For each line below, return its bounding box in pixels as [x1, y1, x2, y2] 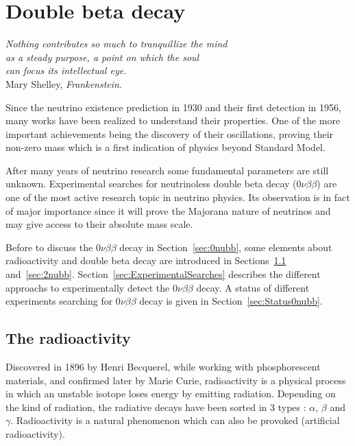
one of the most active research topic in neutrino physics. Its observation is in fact [5, 190, 350, 204]
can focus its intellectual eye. [5, 63, 127, 78]
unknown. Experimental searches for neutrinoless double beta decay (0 [5, 176, 302, 191]
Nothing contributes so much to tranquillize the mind [5, 36, 228, 51]
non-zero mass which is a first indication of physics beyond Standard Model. [5, 140, 326, 154]
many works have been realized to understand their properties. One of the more [5, 113, 341, 128]
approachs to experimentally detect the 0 [5, 280, 177, 294]
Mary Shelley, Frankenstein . [5, 76, 122, 91]
